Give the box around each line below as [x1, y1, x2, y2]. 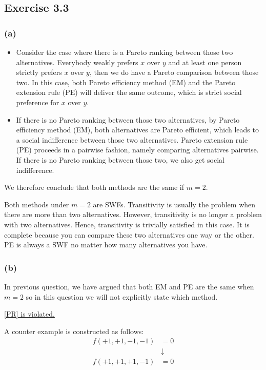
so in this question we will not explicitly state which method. [26, 291, 218, 302]
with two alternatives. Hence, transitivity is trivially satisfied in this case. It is [4, 219, 250, 229]
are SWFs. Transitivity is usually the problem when [93, 199, 256, 209]
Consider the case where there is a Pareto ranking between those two [16, 47, 233, 57]
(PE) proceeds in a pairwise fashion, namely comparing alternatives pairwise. [16, 144, 259, 155]
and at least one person [168, 56, 242, 67]
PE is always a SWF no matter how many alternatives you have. [4, 239, 208, 250]
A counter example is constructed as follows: [4, 325, 144, 336]
